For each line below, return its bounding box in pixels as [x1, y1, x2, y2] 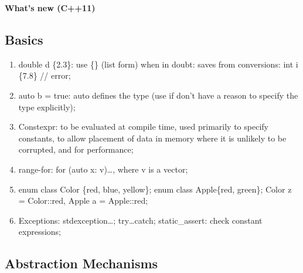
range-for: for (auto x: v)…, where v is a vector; [18, 163, 188, 175]
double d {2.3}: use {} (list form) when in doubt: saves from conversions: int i [18, 58, 298, 70]
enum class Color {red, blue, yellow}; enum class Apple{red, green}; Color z [18, 183, 292, 195]
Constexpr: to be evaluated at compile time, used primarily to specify [18, 120, 268, 133]
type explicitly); [18, 100, 76, 113]
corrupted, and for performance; [18, 143, 134, 156]
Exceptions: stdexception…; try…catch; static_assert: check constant [18, 214, 263, 226]
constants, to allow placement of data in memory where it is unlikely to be [18, 132, 287, 144]
